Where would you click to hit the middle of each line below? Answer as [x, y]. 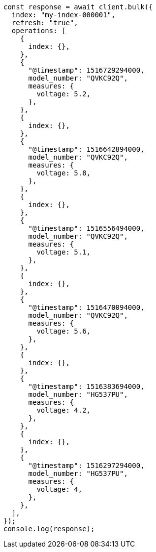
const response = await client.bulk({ [78, 7]
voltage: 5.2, [64, 94]
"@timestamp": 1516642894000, [86, 149]
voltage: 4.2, [64, 410]
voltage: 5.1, [64, 252]
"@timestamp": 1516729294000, [86, 70]
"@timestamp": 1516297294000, [86, 466]
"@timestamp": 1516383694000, [86, 386]
